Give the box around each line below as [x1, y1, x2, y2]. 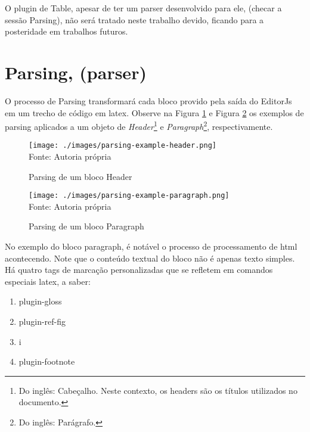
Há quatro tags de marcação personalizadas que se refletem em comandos [5, 263, 273, 276]
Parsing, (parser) [5, 60, 147, 84]
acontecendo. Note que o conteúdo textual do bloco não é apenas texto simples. [5, 251, 295, 264]
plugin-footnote [18, 355, 75, 368]
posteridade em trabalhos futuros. [5, 25, 128, 38]
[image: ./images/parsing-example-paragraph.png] [29, 191, 230, 200]
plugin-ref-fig [18, 315, 66, 327]
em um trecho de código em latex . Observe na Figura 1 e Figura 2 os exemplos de [5, 106, 304, 119]
